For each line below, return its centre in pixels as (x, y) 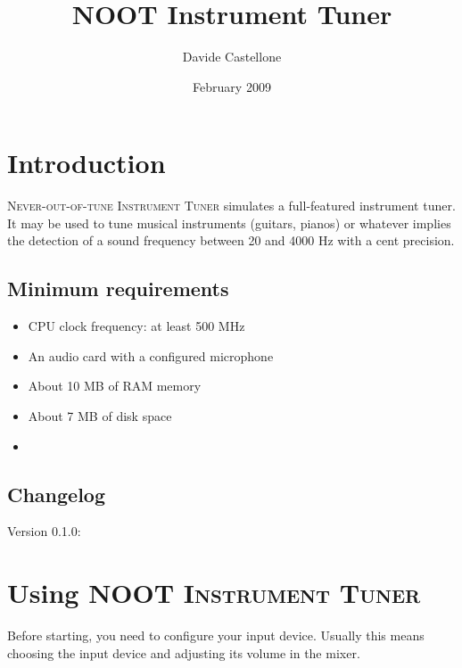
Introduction (87, 163)
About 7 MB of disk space (100, 416)
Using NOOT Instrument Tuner (214, 593)
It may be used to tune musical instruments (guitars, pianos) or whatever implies (229, 223)
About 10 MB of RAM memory (115, 386)
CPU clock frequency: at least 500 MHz (136, 326)
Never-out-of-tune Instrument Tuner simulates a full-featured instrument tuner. (231, 206)
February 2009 (232, 86)
